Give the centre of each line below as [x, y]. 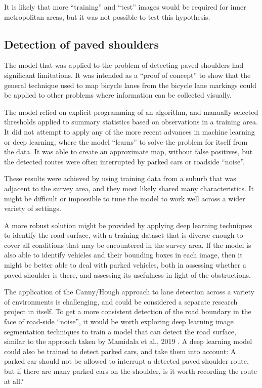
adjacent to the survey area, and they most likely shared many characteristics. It [129, 188]
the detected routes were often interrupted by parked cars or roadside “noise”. [124, 161]
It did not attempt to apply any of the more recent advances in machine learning [129, 131]
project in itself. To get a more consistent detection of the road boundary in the [128, 311]
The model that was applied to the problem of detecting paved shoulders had [124, 65]
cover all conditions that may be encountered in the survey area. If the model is [128, 245]
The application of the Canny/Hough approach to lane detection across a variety [129, 292]
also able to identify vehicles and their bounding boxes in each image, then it [123, 255]
